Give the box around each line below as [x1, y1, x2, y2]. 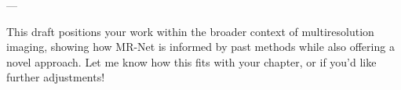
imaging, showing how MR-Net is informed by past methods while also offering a [6, 38, 395, 55]
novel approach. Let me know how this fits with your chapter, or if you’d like [6, 53, 377, 70]
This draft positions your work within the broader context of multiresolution [6, 23, 374, 39]
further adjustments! [6, 69, 105, 85]
